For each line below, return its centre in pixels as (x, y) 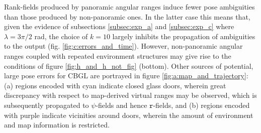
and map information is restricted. (57, 125)
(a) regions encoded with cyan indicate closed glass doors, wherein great (115, 85)
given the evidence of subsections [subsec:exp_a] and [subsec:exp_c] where (119, 26)
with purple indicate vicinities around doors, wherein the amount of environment (129, 115)
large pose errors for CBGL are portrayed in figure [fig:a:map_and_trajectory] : (126, 76)
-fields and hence (121, 105)
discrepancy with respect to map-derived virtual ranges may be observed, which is (130, 95)
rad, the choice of (61, 36)
